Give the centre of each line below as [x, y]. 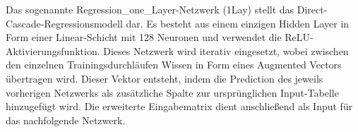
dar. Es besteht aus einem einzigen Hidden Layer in [238, 23]
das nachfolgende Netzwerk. [66, 120]
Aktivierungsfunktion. [53, 50]
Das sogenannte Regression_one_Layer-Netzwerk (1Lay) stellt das [150, 9]
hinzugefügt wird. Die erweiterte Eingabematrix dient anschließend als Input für [179, 106]
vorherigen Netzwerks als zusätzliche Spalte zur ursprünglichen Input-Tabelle [172, 92]
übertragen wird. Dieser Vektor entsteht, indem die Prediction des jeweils [165, 78]
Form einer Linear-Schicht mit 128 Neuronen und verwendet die [144, 37]
